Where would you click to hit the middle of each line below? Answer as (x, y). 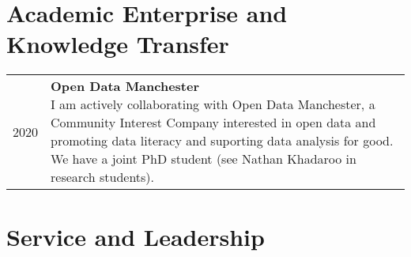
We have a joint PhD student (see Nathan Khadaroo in (204, 159)
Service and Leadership (136, 236)
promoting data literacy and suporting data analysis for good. (222, 141)
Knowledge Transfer (118, 44)
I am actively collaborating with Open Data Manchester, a (213, 104)
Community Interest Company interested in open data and (213, 123)
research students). (103, 177)
